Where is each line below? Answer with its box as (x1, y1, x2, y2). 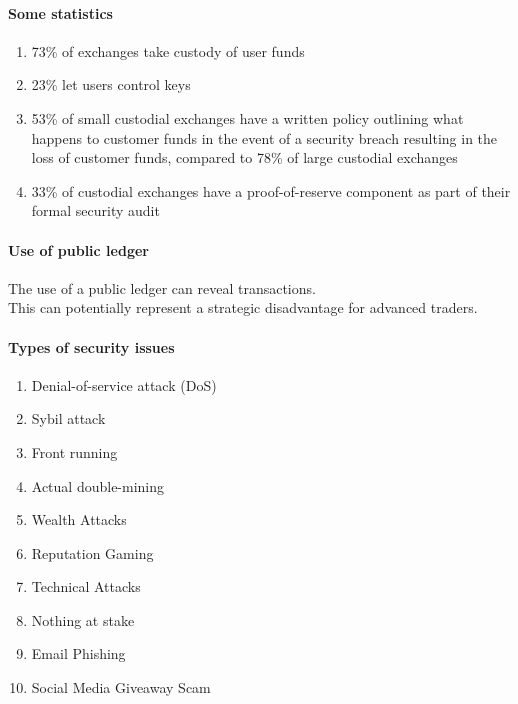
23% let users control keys (31, 74, 191, 95)
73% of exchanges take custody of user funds (31, 40, 305, 61)
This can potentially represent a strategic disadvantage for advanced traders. (8, 297, 478, 318)
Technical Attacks (31, 576, 141, 597)
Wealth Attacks (31, 509, 127, 530)
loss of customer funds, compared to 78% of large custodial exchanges (31, 147, 458, 168)
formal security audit (31, 200, 160, 221)
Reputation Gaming (31, 542, 154, 563)
